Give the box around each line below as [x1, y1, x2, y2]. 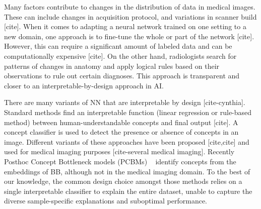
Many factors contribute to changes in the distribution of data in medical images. [4, 2, 255, 12]
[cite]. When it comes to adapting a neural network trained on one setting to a [4, 21, 246, 32]
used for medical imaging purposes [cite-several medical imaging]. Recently [4, 146, 235, 157]
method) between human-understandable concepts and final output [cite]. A [4, 117, 238, 127]
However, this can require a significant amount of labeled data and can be [4, 41, 232, 51]
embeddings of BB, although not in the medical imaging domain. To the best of [4, 166, 250, 176]
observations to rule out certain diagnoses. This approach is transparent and [4, 70, 240, 81]
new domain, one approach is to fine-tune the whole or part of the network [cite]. [4, 31, 254, 41]
